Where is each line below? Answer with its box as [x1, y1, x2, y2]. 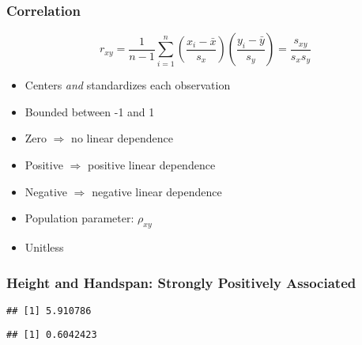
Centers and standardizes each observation [25, 77, 231, 93]
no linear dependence [71, 130, 173, 146]
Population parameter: [25, 210, 134, 226]
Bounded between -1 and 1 [25, 103, 155, 119]
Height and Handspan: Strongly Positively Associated [6, 272, 356, 292]
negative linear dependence [92, 183, 222, 199]
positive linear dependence [87, 157, 216, 172]
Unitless [25, 238, 64, 255]
